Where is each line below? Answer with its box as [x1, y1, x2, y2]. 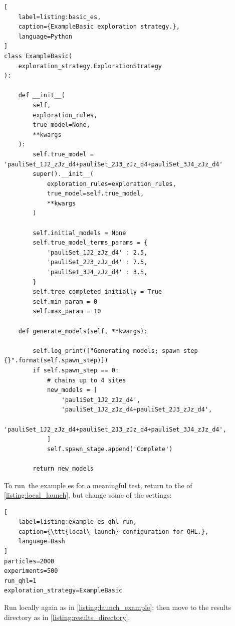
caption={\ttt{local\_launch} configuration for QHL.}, [18, 528, 209, 535]
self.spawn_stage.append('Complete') [47, 445, 173, 453]
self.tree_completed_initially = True [33, 288, 162, 296]
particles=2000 [4, 557, 55, 565]
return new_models [33, 465, 94, 472]
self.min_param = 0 [33, 298, 98, 305]
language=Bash [18, 538, 65, 545]
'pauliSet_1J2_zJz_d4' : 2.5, [47, 249, 148, 256]
